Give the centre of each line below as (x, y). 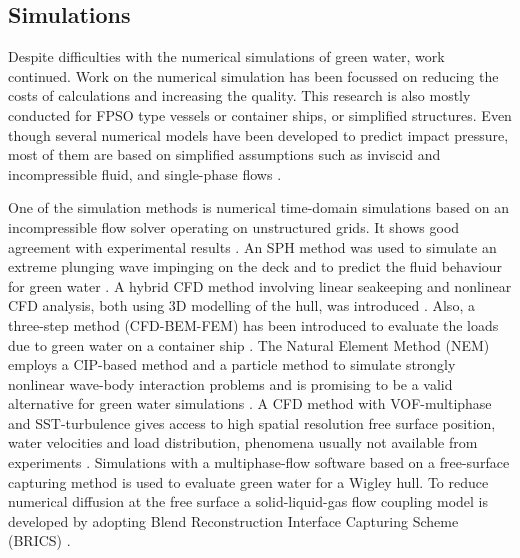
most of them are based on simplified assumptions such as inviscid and (224, 154)
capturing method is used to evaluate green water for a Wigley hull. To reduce (248, 481)
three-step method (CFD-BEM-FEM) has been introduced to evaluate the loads (253, 324)
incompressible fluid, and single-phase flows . (145, 173)
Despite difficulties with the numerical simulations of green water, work (226, 56)
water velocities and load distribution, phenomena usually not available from (243, 442)
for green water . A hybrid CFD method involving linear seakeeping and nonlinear (260, 285)
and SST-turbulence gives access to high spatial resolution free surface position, (252, 422)
